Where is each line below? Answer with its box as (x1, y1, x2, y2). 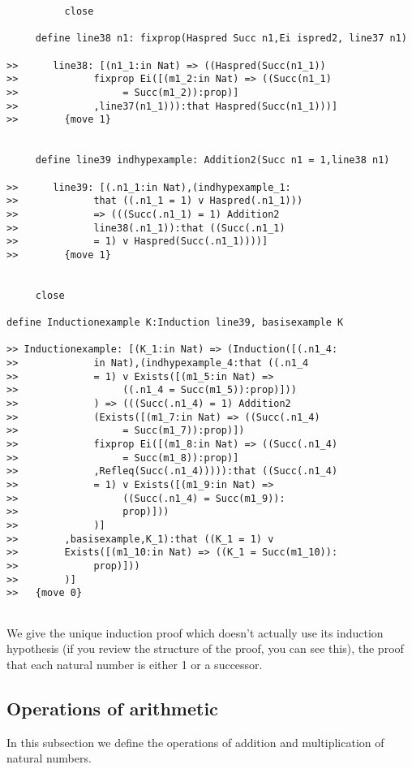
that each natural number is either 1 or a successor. (6, 655, 263, 672)
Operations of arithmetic (6, 695, 218, 720)
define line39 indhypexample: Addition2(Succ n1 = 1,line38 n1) (35, 154, 390, 166)
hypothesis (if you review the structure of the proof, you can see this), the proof (6, 640, 404, 657)
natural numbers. (6, 750, 92, 767)
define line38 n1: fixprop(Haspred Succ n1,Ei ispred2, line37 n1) (35, 32, 407, 45)
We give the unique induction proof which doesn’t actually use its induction (6, 624, 384, 641)
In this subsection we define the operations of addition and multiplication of (6, 733, 384, 750)
